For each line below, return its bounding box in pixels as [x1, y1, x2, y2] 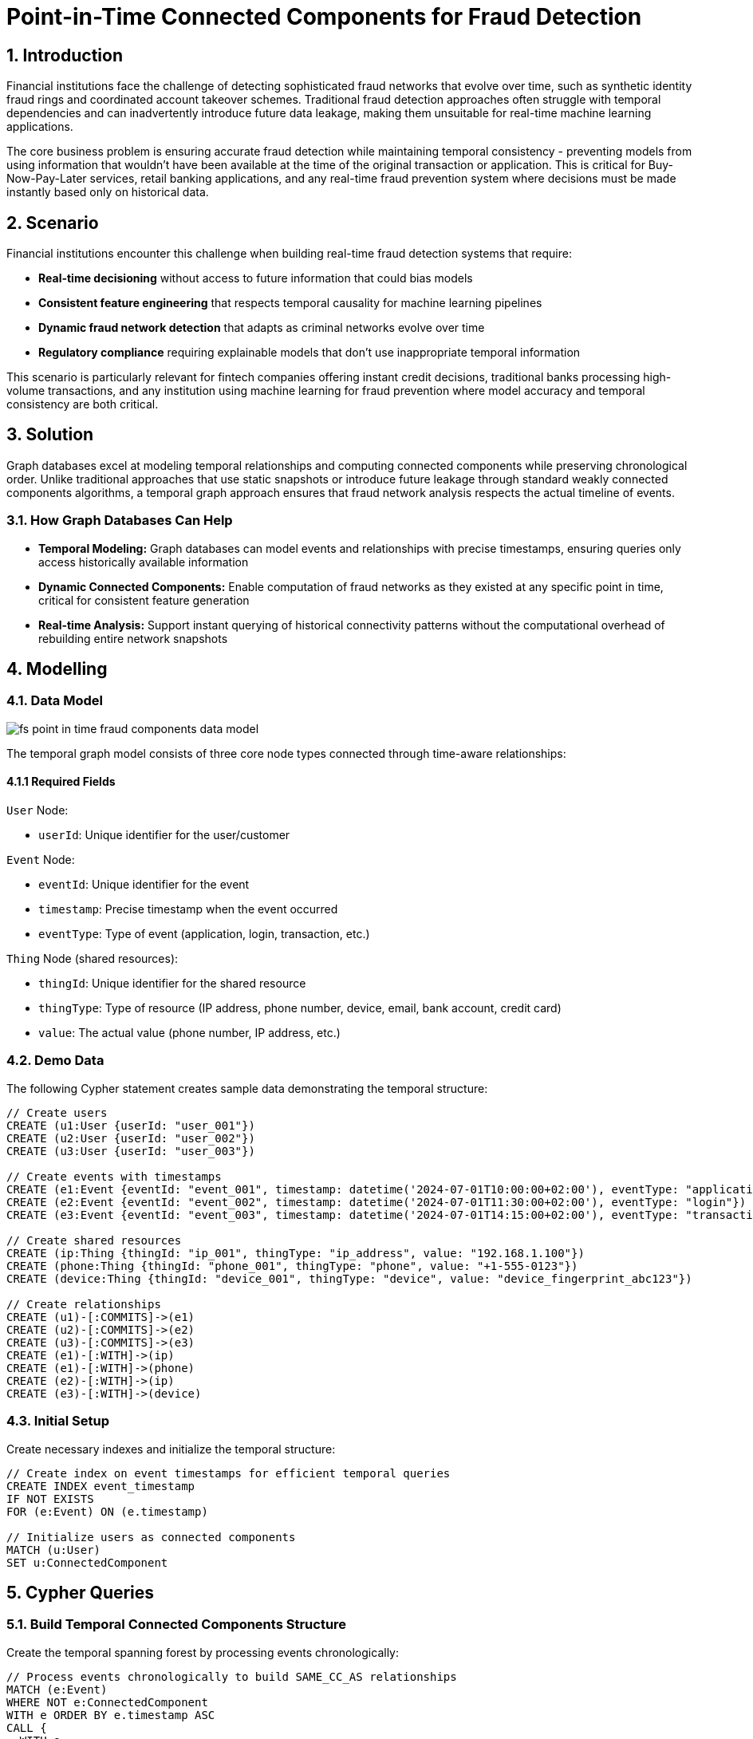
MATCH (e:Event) [6, 1682, 108, 1696]
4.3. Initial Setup [6, 1413, 110, 1429]
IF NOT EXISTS [6, 1492, 94, 1505]
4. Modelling [6, 659, 108, 680]
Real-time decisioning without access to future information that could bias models [38, 271, 473, 286]
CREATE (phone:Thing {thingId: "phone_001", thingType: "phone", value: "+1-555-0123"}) [6, 1259, 578, 1272]
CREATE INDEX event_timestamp [6, 1479, 195, 1493]
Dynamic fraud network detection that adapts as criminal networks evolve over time [38, 321, 485, 335]
